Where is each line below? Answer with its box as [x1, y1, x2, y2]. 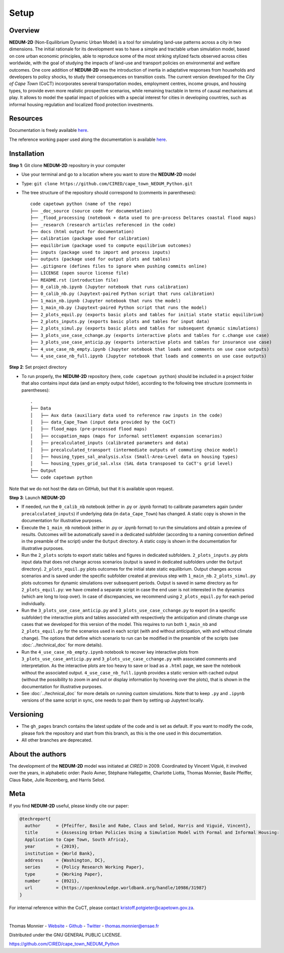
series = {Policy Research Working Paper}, [25, 865, 145, 870]
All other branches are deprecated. [21, 737, 93, 743]
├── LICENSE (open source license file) [30, 270, 129, 276]
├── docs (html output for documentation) [30, 229, 135, 234]
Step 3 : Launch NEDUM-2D [9, 495, 66, 500]
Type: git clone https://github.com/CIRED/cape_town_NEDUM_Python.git [21, 180, 193, 186]
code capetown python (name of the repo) [30, 201, 132, 207]
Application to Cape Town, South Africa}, [25, 836, 129, 842]
